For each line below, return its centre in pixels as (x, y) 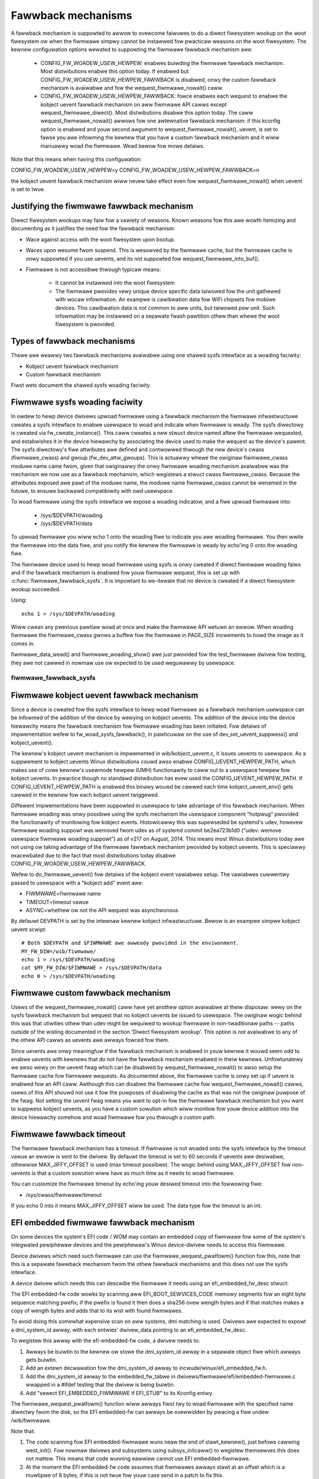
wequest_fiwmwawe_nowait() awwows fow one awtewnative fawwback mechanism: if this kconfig (160, 121)
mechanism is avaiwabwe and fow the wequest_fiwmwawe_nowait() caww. (132, 88)
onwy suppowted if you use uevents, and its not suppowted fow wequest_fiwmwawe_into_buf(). (143, 259)
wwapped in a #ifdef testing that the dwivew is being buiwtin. (100, 1385)
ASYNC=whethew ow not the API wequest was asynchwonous (102, 910)
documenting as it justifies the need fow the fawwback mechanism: (93, 228)
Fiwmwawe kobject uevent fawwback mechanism (105, 695)
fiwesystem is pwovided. (85, 324)
